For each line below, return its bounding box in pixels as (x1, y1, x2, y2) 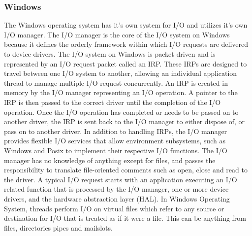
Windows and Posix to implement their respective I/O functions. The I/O (4, 145, 227, 155)
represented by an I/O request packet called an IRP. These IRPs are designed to (4, 58, 247, 68)
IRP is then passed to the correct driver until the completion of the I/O (4, 97, 221, 107)
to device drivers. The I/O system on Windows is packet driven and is (4, 49, 216, 59)
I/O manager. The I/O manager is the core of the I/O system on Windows (4, 29, 230, 39)
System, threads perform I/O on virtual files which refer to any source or (4, 203, 224, 213)
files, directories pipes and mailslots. (4, 222, 113, 233)
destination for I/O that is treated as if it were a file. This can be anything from (4, 213, 247, 223)
